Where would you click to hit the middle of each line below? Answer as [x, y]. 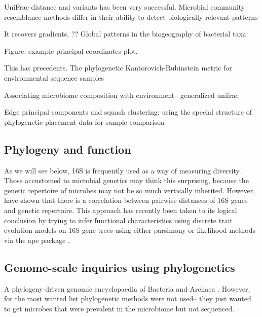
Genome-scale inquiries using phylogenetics [120, 267]
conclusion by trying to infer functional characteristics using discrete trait [118, 220]
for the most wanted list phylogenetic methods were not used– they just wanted [128, 298]
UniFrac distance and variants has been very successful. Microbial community [125, 7]
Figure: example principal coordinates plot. [71, 50]
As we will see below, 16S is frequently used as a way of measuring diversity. [123, 170]
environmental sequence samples [54, 77]
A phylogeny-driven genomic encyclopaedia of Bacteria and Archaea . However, [127, 288]
